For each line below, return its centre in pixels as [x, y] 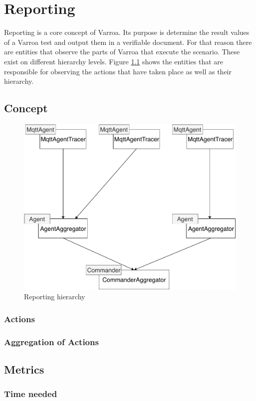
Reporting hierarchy [55, 297]
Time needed [31, 394]
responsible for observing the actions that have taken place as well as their [118, 71]
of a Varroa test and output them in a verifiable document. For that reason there [128, 42]
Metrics [24, 369]
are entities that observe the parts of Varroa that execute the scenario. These [122, 52]
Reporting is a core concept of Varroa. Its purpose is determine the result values [127, 32]
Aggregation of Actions [51, 341]
